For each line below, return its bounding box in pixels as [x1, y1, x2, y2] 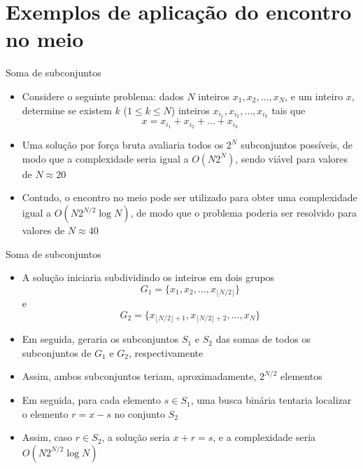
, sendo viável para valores [235, 151, 348, 165]
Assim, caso [22, 430, 73, 444]
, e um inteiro [285, 88, 343, 103]
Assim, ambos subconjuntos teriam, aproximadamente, [22, 369, 257, 383]
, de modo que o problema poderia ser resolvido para [130, 205, 357, 219]
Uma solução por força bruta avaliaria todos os [22, 137, 224, 152]
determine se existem [22, 102, 112, 117]
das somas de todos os [215, 332, 311, 346]
